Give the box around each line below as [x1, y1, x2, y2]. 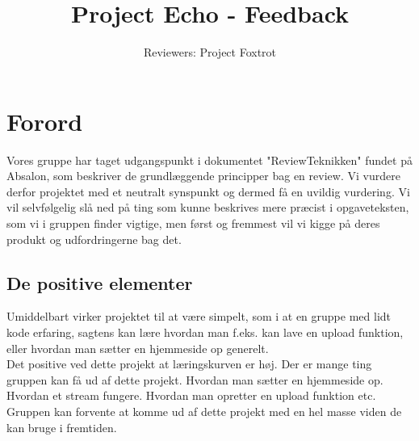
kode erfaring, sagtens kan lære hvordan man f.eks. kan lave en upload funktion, [6, 324, 404, 341]
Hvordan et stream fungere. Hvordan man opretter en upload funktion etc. [6, 387, 376, 404]
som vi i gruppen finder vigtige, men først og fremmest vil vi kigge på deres [6, 215, 380, 232]
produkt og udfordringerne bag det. [6, 230, 182, 247]
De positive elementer [6, 270, 193, 295]
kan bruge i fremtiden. [6, 418, 117, 435]
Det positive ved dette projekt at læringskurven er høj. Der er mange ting [6, 355, 372, 372]
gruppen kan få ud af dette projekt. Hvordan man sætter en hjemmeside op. [6, 371, 383, 388]
